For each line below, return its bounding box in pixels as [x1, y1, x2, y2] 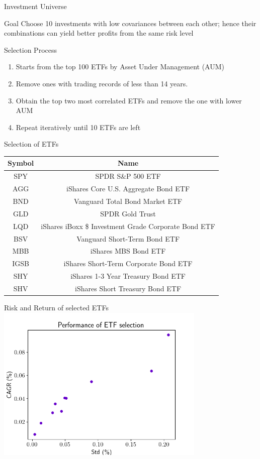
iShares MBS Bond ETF [90, 246, 166, 256]
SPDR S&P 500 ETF [95, 171, 161, 181]
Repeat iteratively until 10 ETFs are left [16, 122, 141, 132]
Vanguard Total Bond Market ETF [73, 195, 183, 206]
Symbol [8, 158, 34, 168]
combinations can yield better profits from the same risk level [4, 28, 194, 38]
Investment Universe [4, 1, 67, 11]
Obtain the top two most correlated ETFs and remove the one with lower [16, 95, 242, 105]
